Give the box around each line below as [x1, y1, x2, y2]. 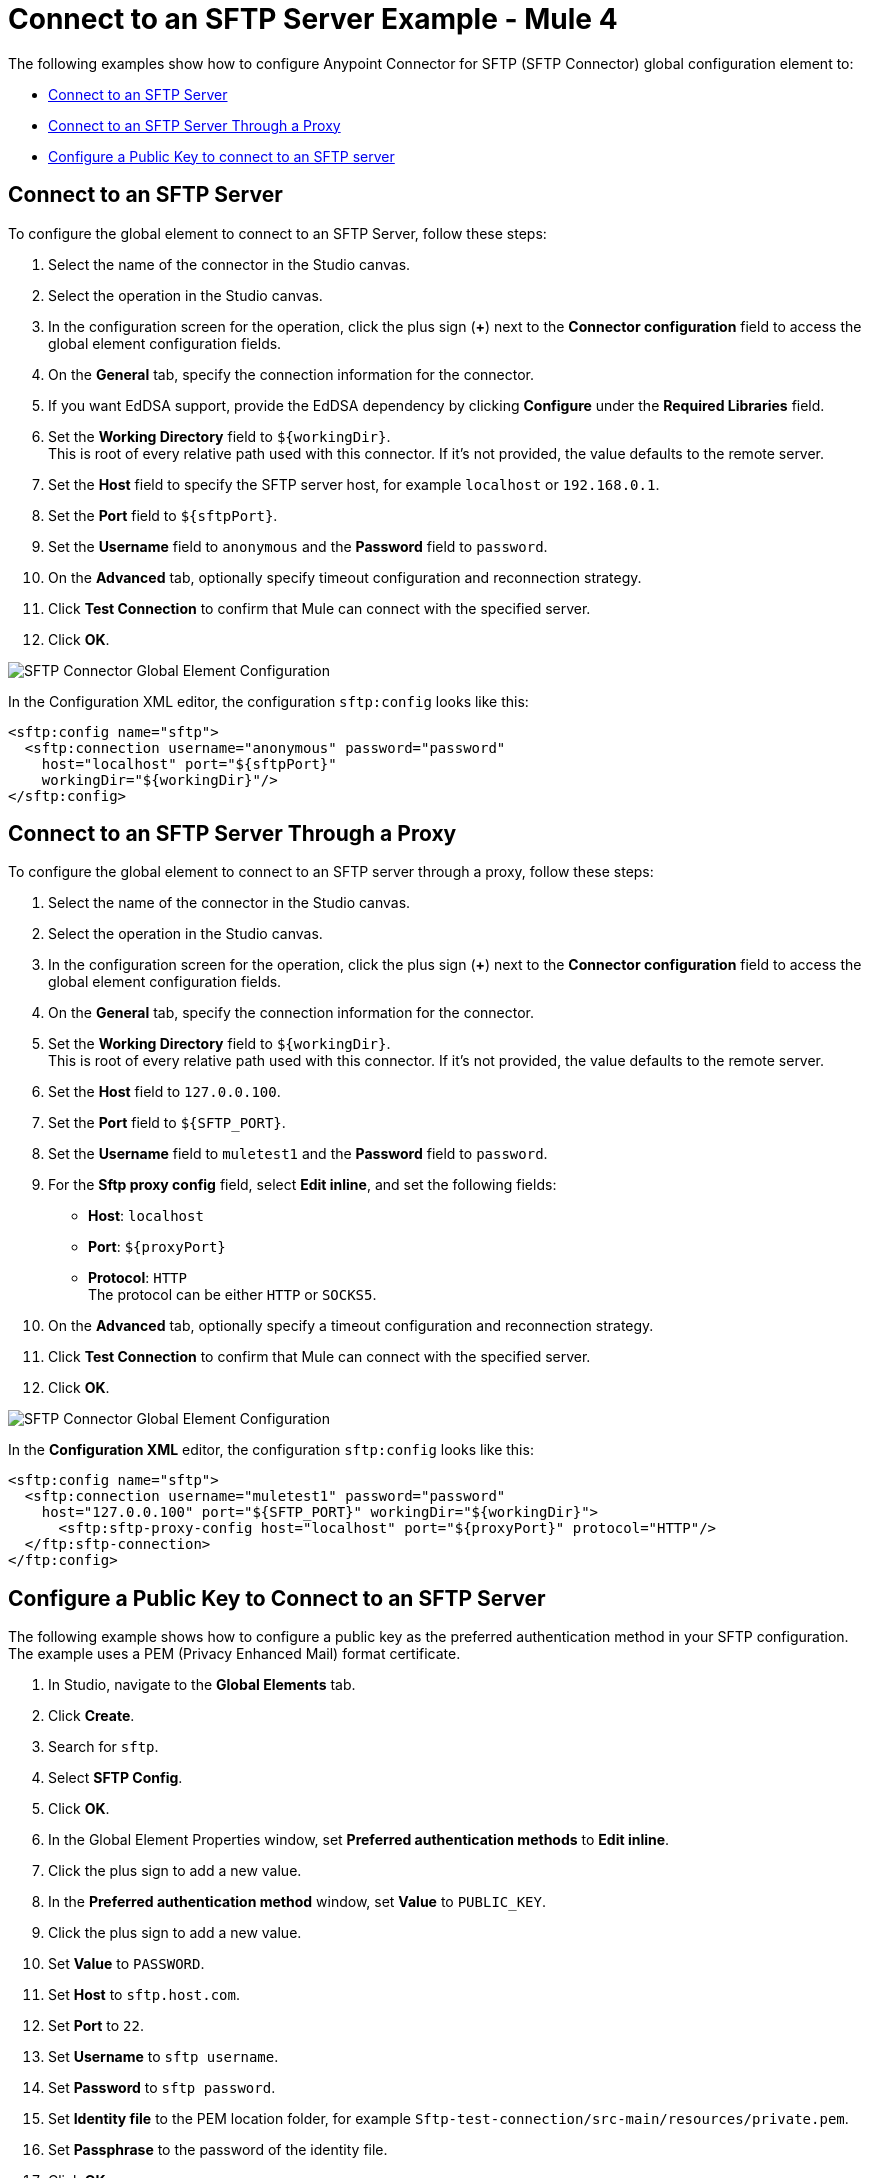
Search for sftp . [48, 1738, 159, 1756]
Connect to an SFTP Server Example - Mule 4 [8, 2, 618, 36]
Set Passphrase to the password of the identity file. [48, 2141, 388, 2159]
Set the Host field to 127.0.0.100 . [48, 1083, 281, 1101]
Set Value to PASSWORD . [48, 1955, 205, 1973]
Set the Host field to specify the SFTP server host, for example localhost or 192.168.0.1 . [48, 475, 660, 493]
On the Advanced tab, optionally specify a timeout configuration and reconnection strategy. [48, 1317, 654, 1335]
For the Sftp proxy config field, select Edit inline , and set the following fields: [48, 1176, 557, 1194]
